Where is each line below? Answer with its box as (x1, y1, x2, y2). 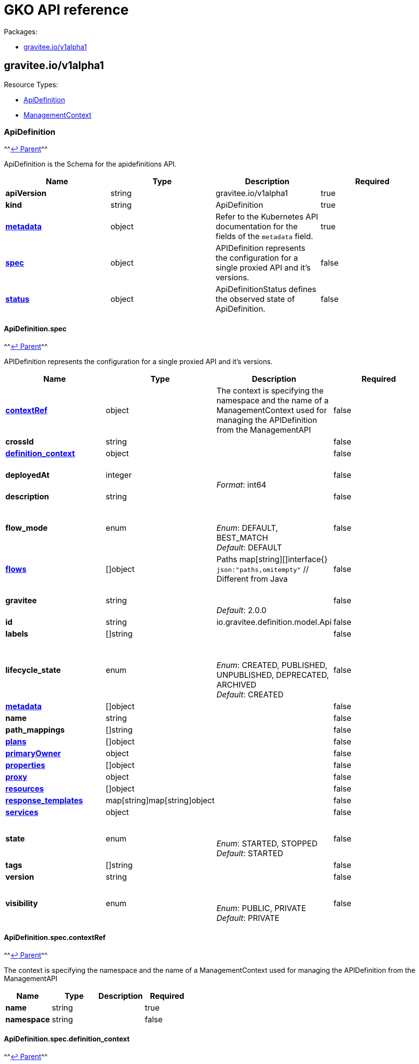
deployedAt (5, 470, 49, 480)
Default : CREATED (216, 689, 284, 699)
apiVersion (5, 188, 47, 198)
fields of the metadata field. (216, 231, 313, 242)
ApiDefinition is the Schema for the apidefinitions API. (4, 160, 177, 169)
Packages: (4, 27, 38, 36)
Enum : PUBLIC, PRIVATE (216, 903, 306, 913)
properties (5, 760, 46, 770)
